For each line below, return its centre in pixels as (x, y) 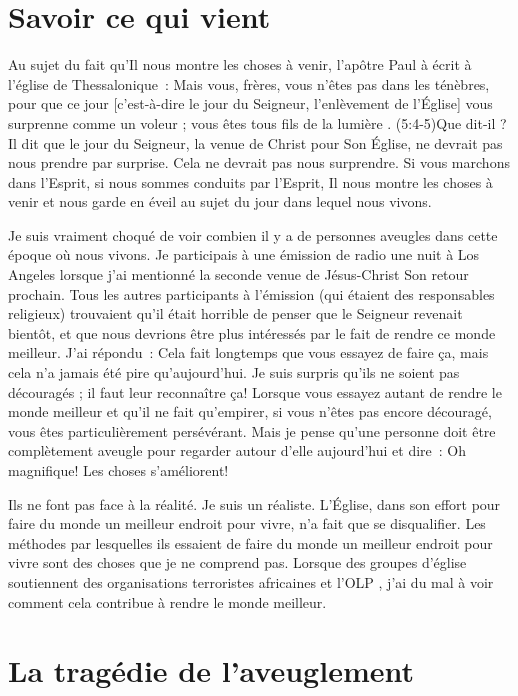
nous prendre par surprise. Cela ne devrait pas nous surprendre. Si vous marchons (259, 162)
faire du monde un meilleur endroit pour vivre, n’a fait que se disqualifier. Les (247, 523)
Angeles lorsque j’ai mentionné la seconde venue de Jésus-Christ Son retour (238, 274)
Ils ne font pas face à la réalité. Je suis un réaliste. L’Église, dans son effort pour (254, 503)
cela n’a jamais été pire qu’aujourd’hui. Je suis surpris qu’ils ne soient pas (234, 372)
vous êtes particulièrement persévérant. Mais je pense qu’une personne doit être (252, 430)
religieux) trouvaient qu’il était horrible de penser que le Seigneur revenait (235, 313)
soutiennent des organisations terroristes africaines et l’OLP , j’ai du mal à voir (251, 581)
